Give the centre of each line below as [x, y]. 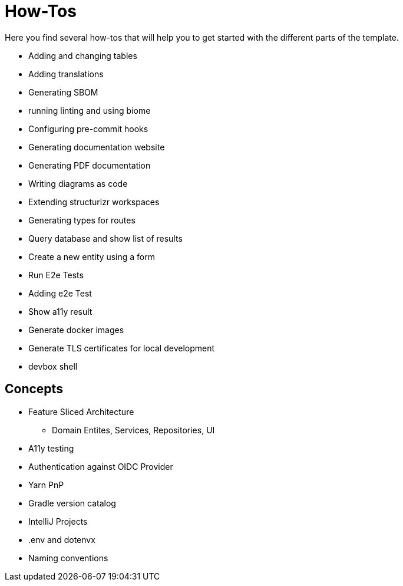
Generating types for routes [82, 220]
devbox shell [53, 366]
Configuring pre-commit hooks [88, 129]
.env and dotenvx [62, 539]
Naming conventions [68, 558]
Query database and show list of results [105, 238]
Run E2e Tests [56, 275]
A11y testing [51, 448]
